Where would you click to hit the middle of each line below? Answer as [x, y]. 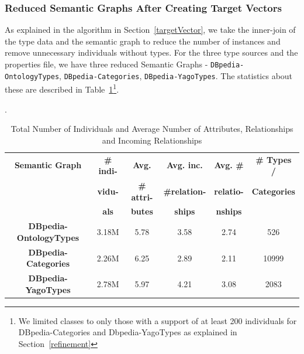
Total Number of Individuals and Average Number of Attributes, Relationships [152, 129]
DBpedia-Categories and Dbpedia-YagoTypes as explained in [128, 332]
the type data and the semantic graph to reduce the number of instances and [143, 41]
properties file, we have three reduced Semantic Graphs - [106, 64]
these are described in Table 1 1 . [62, 88]
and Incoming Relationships [152, 140]
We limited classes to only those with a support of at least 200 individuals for [158, 320]
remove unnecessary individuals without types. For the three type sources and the [151, 52]
